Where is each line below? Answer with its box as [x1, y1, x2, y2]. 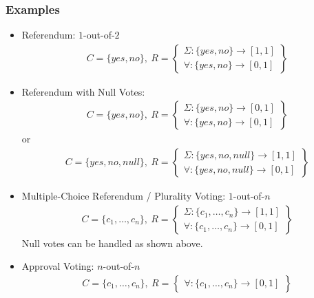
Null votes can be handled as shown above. [21, 235, 203, 250]
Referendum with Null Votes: [21, 84, 145, 98]
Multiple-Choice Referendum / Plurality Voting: [21, 189, 226, 203]
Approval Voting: [21, 259, 94, 273]
